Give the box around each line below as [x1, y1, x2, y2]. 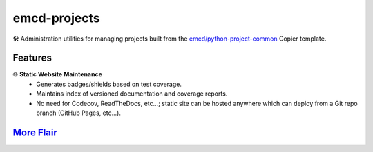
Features [12, 52, 52, 64]
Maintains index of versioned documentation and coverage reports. [36, 89, 228, 98]
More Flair [12, 127, 58, 138]
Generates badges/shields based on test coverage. [36, 80, 182, 88]
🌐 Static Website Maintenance [12, 70, 103, 78]
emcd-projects [12, 10, 100, 25]
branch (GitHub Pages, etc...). [36, 109, 121, 117]
